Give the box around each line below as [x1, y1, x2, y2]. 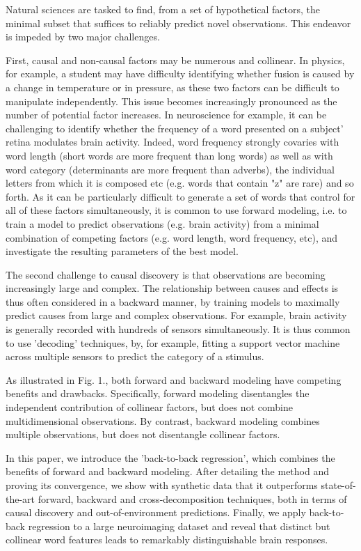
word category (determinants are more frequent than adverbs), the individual [6, 162, 335, 176]
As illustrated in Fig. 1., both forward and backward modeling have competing [6, 372, 342, 387]
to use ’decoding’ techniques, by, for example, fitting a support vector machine [6, 335, 340, 350]
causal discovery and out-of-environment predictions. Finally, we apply [6, 505, 306, 520]
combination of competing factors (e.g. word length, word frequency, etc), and [6, 230, 338, 245]
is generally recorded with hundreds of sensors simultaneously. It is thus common [6, 322, 351, 336]
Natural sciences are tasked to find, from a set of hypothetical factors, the [6, 2, 321, 16]
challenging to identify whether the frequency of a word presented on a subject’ [6, 121, 344, 135]
